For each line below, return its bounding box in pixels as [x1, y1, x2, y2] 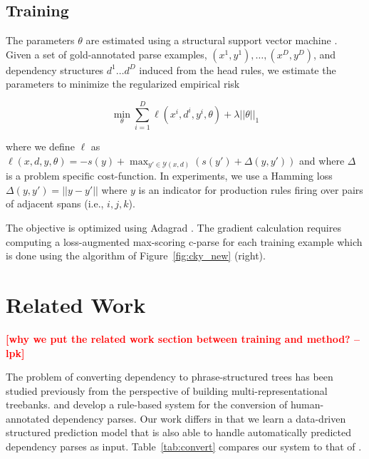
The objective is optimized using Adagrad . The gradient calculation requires [6, 220, 341, 234]
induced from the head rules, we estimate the [139, 62, 336, 77]
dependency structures [6, 62, 104, 77]
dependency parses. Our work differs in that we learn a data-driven [53, 411, 346, 426]
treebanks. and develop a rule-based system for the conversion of [6, 397, 288, 412]
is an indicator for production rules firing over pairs [138, 182, 363, 197]
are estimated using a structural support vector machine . [85, 33, 338, 48]
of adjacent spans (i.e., [6, 196, 104, 211]
